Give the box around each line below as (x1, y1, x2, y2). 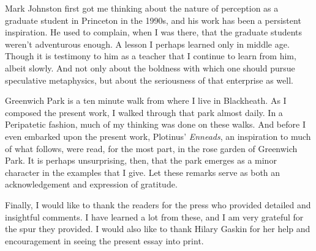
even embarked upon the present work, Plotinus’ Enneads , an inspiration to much (5, 129, 311, 142)
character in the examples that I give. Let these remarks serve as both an (5, 166, 280, 178)
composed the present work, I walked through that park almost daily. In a (5, 106, 283, 118)
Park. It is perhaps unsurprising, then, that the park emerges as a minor (5, 154, 277, 167)
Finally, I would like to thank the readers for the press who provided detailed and (5, 198, 311, 211)
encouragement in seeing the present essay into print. (5, 234, 204, 247)
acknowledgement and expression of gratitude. (5, 178, 178, 191)
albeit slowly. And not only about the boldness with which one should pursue (5, 61, 295, 74)
